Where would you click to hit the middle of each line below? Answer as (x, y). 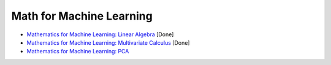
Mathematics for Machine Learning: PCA (78, 52)
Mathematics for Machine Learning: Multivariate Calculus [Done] (108, 42)
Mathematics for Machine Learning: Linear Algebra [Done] (100, 34)
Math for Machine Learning (82, 16)
